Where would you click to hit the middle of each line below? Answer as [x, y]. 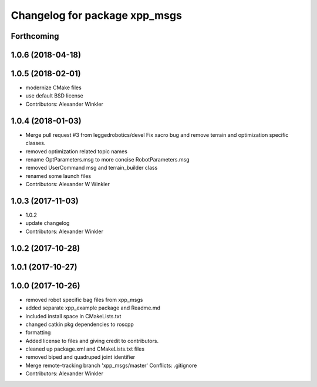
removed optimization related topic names [76, 151]
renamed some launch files [58, 176]
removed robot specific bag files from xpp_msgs [84, 299]
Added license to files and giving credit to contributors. [92, 341]
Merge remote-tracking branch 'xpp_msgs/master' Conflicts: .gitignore [111, 365]
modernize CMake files [53, 88]
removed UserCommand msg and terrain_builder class [92, 168]
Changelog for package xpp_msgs [96, 15]
